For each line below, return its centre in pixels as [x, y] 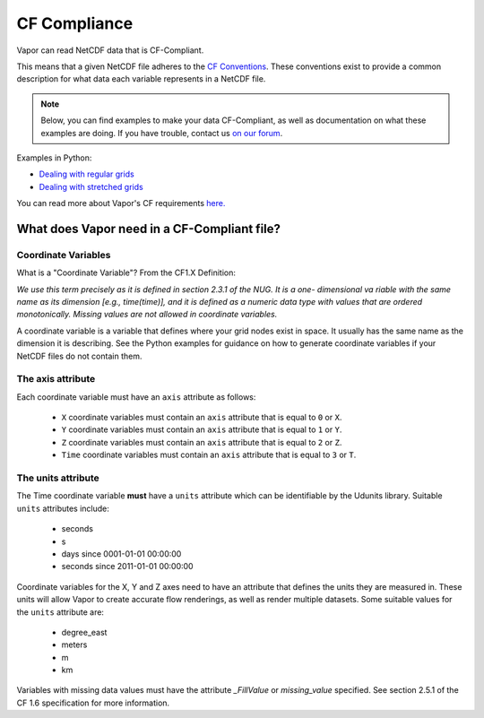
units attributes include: [63, 508]
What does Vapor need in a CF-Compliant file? [149, 229]
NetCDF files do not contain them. [79, 356]
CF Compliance [75, 23]
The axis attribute [56, 379]
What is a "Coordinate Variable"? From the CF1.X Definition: [126, 272]
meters [74, 644]
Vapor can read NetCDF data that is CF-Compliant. [110, 50]
